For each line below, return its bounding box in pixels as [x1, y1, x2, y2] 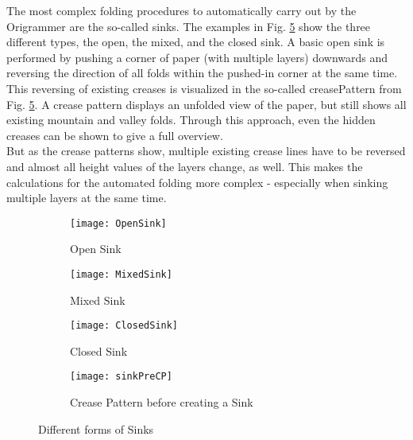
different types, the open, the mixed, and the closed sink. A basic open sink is [6, 33, 385, 50]
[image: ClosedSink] [70, 320, 179, 332]
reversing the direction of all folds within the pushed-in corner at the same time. [6, 64, 398, 81]
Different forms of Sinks [38, 420, 154, 437]
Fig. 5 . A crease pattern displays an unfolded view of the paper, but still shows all [6, 95, 407, 112]
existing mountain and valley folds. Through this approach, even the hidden [6, 111, 376, 128]
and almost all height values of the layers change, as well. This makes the [6, 158, 363, 174]
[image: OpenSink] [70, 217, 167, 229]
